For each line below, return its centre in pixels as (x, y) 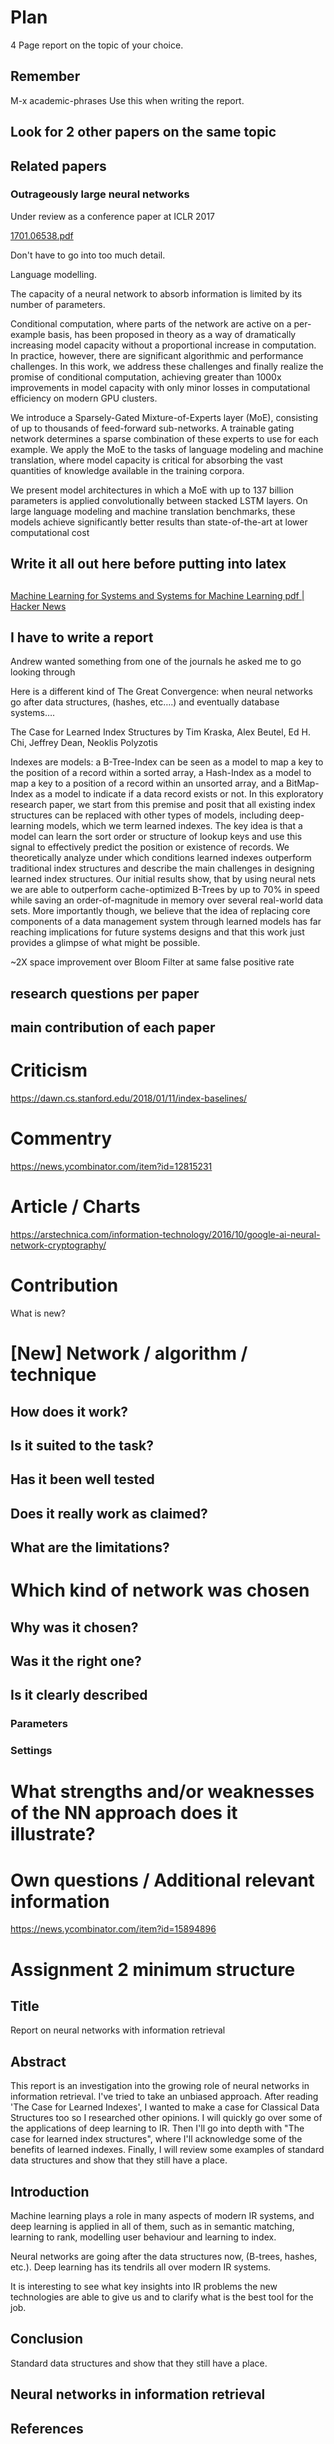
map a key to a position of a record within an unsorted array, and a (147, 783)
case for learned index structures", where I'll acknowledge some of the (156, 2139)
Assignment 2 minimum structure (153, 1969)
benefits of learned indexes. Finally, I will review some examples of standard (167, 2150)
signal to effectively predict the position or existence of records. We (150, 847)
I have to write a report (82, 637)
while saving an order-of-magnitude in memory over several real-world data (167, 900)
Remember (45, 76)
